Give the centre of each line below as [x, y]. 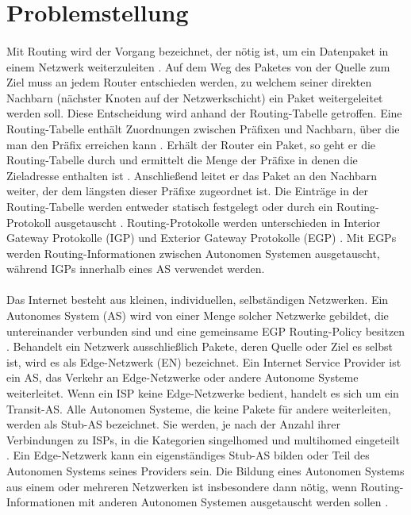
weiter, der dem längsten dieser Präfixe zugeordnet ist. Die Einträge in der [188, 191]
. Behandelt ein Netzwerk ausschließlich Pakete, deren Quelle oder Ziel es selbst [200, 346]
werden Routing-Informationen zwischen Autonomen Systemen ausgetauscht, [193, 253]
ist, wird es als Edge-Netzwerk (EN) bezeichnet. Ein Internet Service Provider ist [204, 361]
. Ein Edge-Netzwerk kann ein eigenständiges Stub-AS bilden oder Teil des [188, 455]
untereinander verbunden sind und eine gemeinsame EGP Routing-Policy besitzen [206, 331]
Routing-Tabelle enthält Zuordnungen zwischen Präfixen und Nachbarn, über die [203, 128]
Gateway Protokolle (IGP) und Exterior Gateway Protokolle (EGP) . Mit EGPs [202, 238]
